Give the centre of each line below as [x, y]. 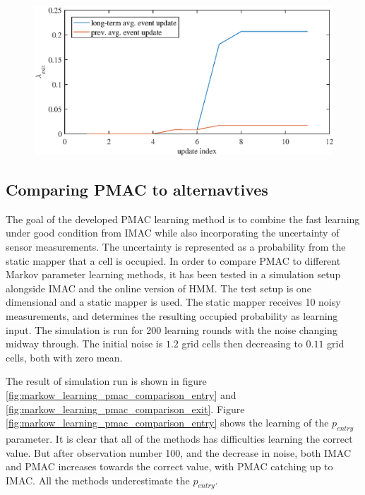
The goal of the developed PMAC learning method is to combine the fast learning [183, 219]
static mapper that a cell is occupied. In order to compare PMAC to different [173, 260]
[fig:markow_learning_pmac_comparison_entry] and [121, 394]
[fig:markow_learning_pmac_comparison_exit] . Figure [125, 408]
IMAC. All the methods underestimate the [98, 480]
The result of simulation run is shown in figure [106, 381]
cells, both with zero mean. [64, 357]
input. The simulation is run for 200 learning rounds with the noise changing [172, 329]
